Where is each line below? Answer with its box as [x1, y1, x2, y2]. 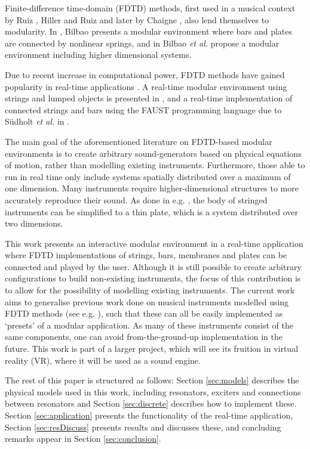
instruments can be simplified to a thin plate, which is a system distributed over [5, 205, 299, 218]
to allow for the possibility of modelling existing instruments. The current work [5, 284, 295, 296]
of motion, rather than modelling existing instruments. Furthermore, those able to [5, 159, 305, 171]
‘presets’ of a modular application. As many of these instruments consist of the [5, 318, 293, 331]
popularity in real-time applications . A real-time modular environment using [5, 80, 287, 92]
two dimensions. [5, 217, 63, 230]
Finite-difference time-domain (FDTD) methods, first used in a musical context [5, 2, 296, 14]
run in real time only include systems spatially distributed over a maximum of [5, 170, 291, 182]
